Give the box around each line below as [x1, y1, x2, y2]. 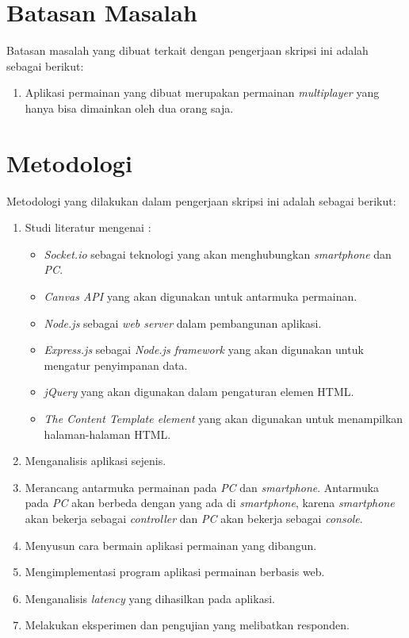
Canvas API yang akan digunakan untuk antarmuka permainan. [44, 288, 357, 304]
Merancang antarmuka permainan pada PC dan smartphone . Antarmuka [25, 478, 380, 495]
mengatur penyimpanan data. [44, 356, 188, 373]
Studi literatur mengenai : [25, 219, 151, 236]
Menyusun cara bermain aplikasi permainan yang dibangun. [25, 536, 317, 553]
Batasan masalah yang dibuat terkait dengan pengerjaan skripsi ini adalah [6, 42, 369, 59]
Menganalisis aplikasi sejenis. [25, 452, 166, 469]
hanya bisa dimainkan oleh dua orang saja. [25, 99, 234, 116]
